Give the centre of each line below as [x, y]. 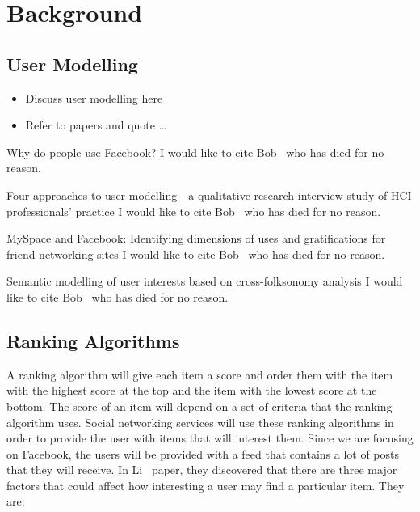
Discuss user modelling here [94, 97]
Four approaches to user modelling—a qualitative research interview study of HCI [209, 195]
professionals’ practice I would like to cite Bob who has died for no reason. [194, 211]
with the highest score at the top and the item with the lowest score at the [192, 390]
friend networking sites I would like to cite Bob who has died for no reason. [196, 254]
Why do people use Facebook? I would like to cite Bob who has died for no [195, 152]
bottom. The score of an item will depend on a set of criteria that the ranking [199, 406]
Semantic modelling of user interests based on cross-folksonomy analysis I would [205, 281]
